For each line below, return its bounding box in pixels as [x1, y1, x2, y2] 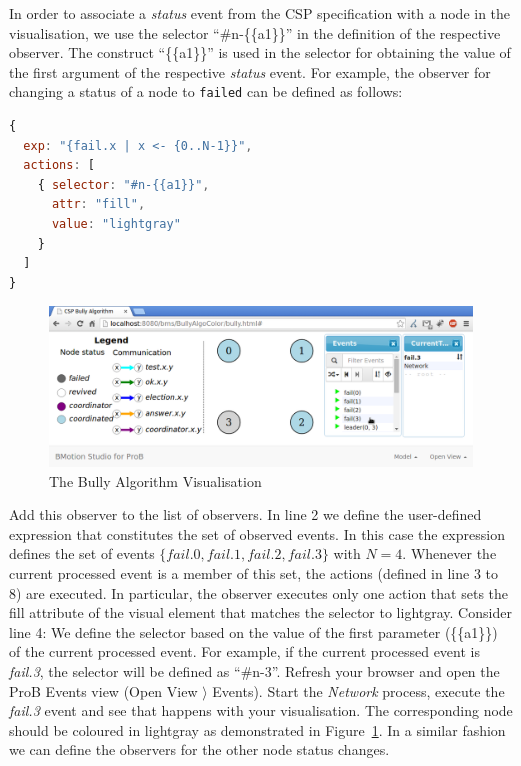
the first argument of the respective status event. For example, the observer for [9, 61, 491, 82]
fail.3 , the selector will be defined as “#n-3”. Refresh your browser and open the [9, 660, 500, 681]
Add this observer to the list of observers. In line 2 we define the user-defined [9, 504, 482, 525]
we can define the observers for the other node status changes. [9, 739, 390, 760]
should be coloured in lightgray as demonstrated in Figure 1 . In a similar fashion [9, 719, 506, 740]
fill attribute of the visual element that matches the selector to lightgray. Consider [9, 602, 512, 623]
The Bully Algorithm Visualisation [49, 470, 262, 491]
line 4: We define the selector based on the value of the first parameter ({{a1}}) [9, 621, 498, 642]
